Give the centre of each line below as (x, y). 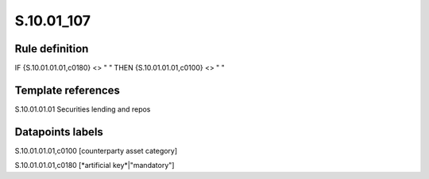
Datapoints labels (59, 132)
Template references (68, 90)
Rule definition (52, 49)
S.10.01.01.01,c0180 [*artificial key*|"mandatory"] (95, 166)
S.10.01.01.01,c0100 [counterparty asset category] (96, 150)
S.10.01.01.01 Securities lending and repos (83, 109)
